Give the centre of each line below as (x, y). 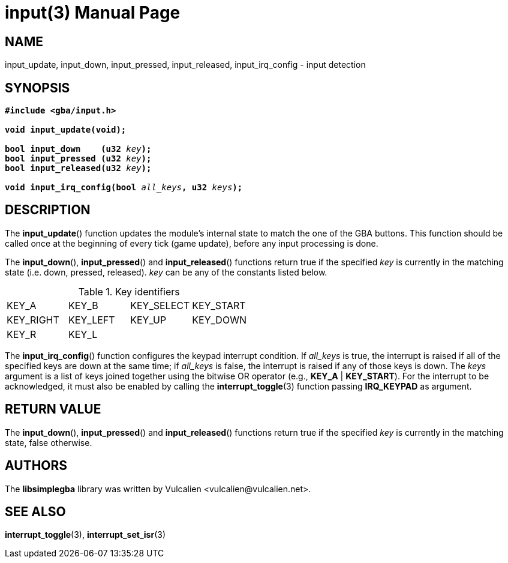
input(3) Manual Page (93, 13)
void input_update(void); (66, 130)
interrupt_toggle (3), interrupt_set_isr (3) (85, 535)
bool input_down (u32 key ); (78, 149)
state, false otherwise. (49, 442)
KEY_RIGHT (33, 320)
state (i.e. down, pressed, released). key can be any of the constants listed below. (166, 272)
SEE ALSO (35, 511)
